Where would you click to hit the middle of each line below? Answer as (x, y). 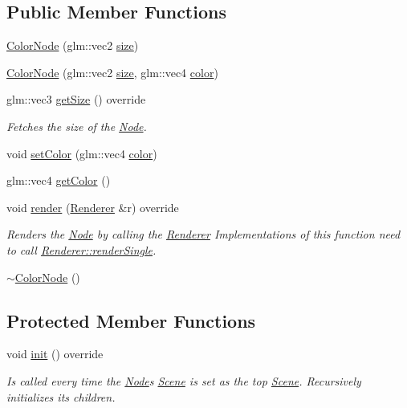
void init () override (55, 354)
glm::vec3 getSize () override (76, 99)
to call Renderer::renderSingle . (81, 249)
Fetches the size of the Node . (77, 126)
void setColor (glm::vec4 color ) (82, 153)
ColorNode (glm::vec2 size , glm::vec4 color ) (112, 72)
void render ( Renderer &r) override (93, 207)
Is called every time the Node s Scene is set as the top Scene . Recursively (184, 380)
